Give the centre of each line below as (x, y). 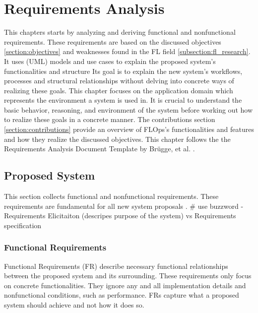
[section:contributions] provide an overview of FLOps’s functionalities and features (129, 129)
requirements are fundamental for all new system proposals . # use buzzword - (124, 206)
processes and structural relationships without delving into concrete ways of (119, 81)
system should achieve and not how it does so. (74, 305)
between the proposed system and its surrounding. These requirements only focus (128, 276)
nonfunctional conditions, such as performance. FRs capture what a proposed (122, 295)
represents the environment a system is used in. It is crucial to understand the (123, 100)
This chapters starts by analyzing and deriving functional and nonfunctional (120, 32)
